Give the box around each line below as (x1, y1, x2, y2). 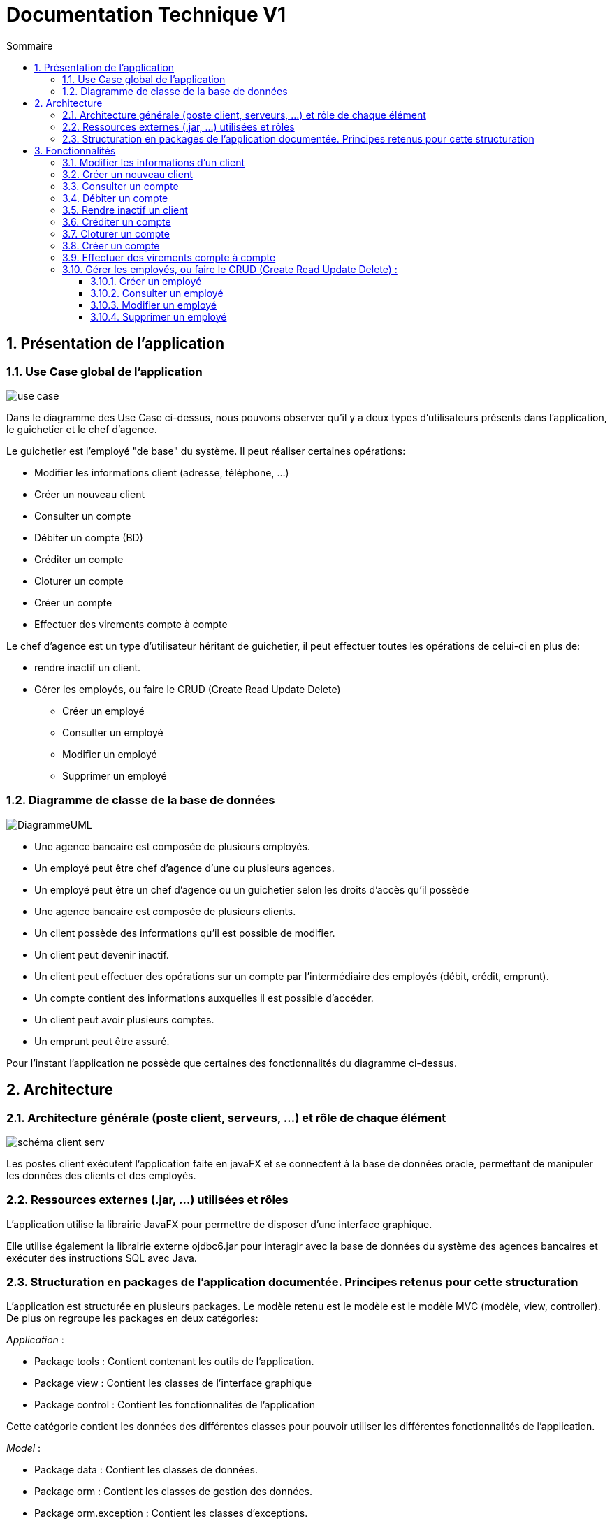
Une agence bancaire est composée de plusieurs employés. (34, 840, 310, 852)
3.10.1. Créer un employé (90, 275, 202, 287)
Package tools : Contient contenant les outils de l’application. (34, 1355, 314, 1368)
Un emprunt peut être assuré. (34, 1035, 170, 1047)
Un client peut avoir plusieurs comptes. (34, 1013, 214, 1026)
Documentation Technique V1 (6, 3, 286, 27)
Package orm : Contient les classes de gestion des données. (34, 1485, 313, 1498)
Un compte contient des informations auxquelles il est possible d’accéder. (34, 991, 374, 1004)
